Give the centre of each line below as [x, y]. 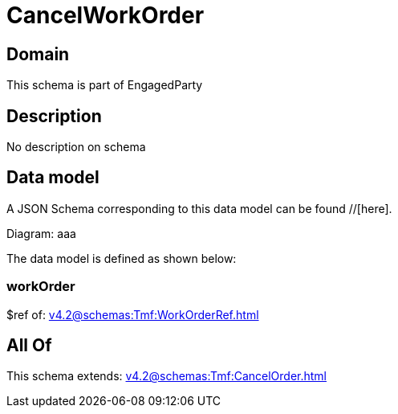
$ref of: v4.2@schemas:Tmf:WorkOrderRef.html [133, 314]
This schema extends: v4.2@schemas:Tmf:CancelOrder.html [167, 376]
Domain [38, 54]
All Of [29, 346]
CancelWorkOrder [106, 15]
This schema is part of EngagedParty [105, 85]
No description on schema [76, 147]
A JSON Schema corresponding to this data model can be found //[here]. [199, 208]
